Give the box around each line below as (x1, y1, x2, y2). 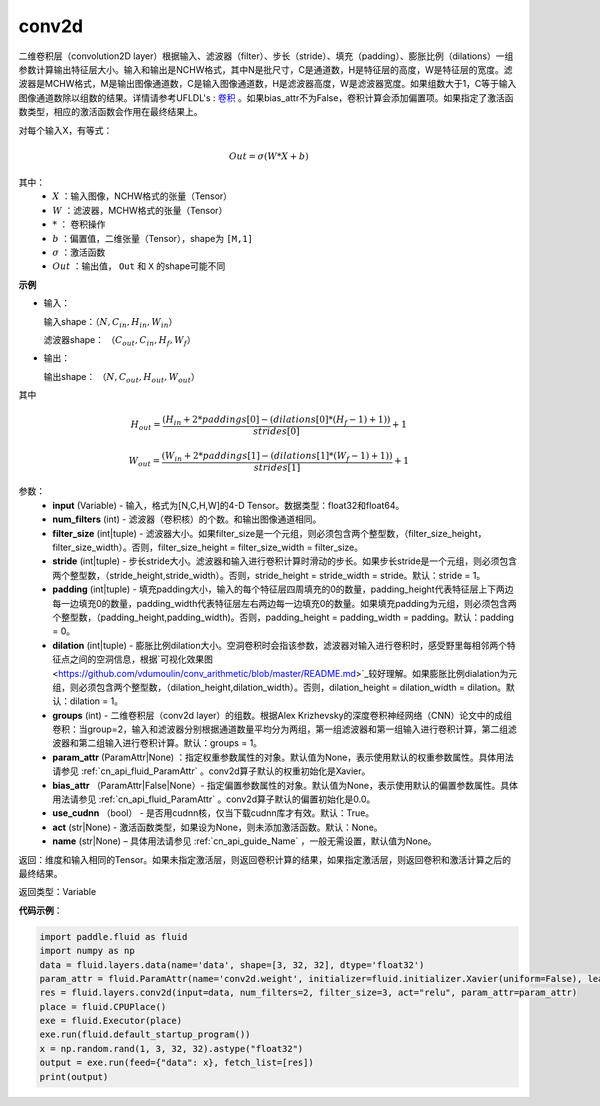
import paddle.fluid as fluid (39, 931, 188, 942)
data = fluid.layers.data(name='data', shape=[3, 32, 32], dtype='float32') (39, 959, 425, 970)
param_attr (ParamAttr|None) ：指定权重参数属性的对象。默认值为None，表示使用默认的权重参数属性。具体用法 (52, 751, 514, 763)
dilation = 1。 (69, 695, 124, 707)
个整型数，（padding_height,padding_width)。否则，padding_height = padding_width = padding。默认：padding (52, 611, 515, 623)
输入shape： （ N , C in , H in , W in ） (43, 315, 178, 330)
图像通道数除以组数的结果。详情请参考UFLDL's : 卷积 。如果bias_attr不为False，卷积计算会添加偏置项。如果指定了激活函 (18, 91, 514, 104)
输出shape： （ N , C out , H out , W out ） (43, 370, 200, 385)
